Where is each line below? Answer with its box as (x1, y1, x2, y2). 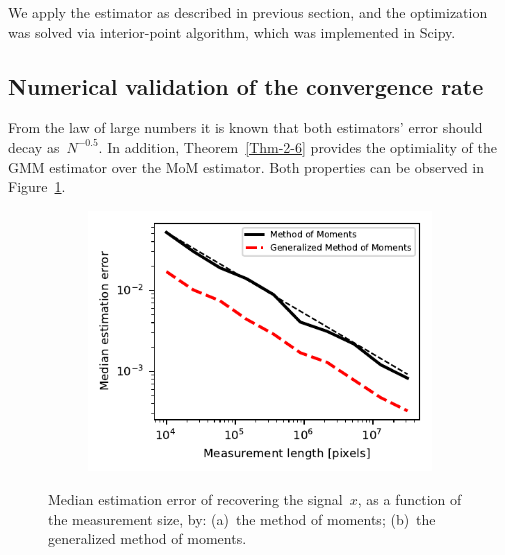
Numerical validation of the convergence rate (8, 70, 484, 101)
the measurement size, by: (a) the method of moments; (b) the (48, 508, 436, 529)
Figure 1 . (8, 176, 66, 197)
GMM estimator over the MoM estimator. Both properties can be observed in (8, 156, 485, 177)
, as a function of (357, 488, 462, 509)
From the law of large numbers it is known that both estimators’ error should (8, 117, 483, 138)
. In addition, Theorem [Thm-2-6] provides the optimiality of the (98, 136, 498, 157)
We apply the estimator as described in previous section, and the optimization (8, 2, 488, 22)
